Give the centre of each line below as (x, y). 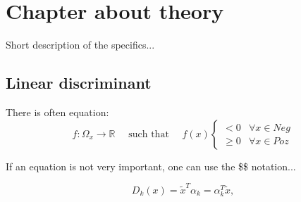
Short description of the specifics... (80, 45)
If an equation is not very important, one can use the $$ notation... (151, 166)
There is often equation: (57, 112)
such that (149, 134)
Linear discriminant (79, 83)
